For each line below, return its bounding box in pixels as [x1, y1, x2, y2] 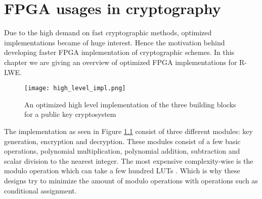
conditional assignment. [4, 185, 77, 195]
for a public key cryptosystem [24, 109, 116, 119]
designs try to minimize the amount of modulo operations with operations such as [4, 175, 258, 185]
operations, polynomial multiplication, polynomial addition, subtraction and [4, 146, 240, 156]
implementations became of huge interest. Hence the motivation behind [4, 37, 225, 47]
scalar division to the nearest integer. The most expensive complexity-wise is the [4, 155, 253, 166]
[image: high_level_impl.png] [24, 85, 126, 92]
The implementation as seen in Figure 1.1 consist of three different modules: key [4, 125, 253, 136]
